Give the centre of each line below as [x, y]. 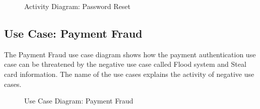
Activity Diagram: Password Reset [77, 6]
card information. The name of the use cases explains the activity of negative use [129, 74]
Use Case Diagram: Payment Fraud [79, 101]
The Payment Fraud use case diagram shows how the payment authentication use [130, 54]
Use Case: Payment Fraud [73, 33]
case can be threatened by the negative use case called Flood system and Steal [125, 64]
